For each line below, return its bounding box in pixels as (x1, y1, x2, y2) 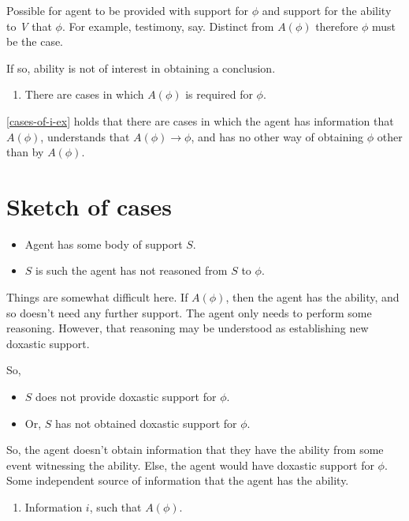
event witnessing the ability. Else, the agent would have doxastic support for (6, 456, 374, 473)
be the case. (6, 33, 64, 50)
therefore (315, 17, 359, 34)
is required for (185, 86, 253, 103)
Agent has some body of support (24, 235, 183, 252)
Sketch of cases (6, 189, 173, 222)
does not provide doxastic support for (35, 388, 217, 405)
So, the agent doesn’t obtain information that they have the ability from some (6, 441, 384, 458)
